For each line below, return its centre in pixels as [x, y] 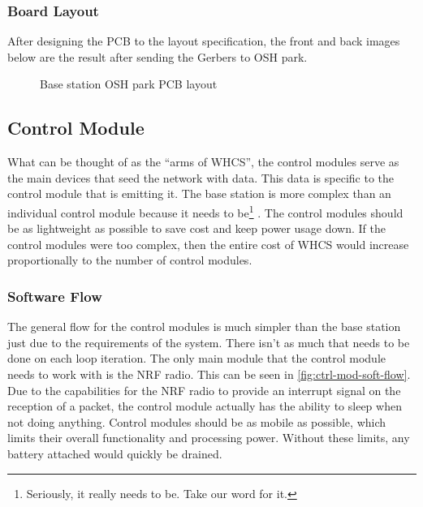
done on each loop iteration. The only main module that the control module [196, 358]
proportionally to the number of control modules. [130, 260]
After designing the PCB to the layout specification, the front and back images [204, 41]
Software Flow [55, 296]
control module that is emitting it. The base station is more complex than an [199, 193]
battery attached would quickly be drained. [115, 453]
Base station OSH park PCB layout [129, 84]
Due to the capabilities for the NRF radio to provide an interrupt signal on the [204, 390]
